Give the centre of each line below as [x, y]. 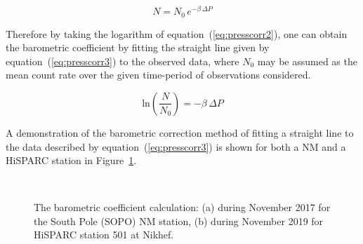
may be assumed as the [307, 61]
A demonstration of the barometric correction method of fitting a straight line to [180, 132]
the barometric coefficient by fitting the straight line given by [138, 47]
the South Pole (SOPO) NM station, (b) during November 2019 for [179, 221]
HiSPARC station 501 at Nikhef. [104, 235]
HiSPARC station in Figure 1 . [71, 160]
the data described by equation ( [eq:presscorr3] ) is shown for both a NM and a [176, 146]
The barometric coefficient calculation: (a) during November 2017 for [182, 207]
